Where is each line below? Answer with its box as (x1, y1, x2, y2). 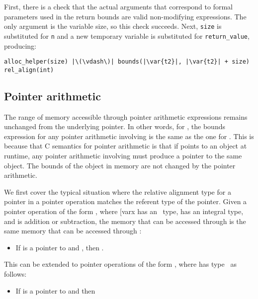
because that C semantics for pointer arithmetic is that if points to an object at (4, 141, 247, 151)
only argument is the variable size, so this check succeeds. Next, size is (4, 21, 222, 31)
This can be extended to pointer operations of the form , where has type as (4, 259, 237, 269)
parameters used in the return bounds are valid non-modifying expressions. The (4, 11, 247, 21)
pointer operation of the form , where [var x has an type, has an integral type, (4, 206, 244, 216)
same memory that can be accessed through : (4, 225, 142, 236)
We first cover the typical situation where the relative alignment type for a (4, 186, 231, 197)
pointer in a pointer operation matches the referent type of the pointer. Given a (4, 196, 247, 207)
